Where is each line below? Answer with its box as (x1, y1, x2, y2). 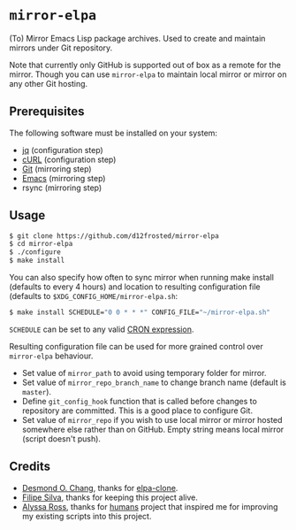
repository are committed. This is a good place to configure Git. (21, 405, 254, 416)
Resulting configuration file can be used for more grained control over (9, 341, 263, 351)
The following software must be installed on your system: (9, 127, 218, 138)
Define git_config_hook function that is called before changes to (21, 396, 258, 406)
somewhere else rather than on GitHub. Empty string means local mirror (21, 424, 285, 434)
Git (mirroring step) (21, 163, 92, 174)
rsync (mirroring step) (21, 182, 102, 193)
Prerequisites (9, 104, 85, 119)
